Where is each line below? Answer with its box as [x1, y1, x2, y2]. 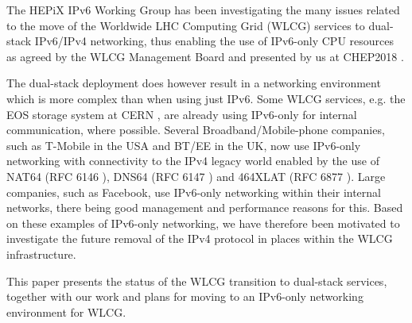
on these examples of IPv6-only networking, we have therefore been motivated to [6, 214, 400, 231]
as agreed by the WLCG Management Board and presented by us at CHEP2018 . [6, 48, 404, 64]
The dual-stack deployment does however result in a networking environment [6, 75, 381, 91]
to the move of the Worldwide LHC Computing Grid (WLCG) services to [6, 17, 365, 33]
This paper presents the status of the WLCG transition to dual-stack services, [6, 272, 387, 289]
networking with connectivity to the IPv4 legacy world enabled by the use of [6, 152, 379, 169]
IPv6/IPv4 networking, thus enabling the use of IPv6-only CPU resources [34, 33, 395, 49]
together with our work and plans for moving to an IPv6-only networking [6, 288, 363, 305]
